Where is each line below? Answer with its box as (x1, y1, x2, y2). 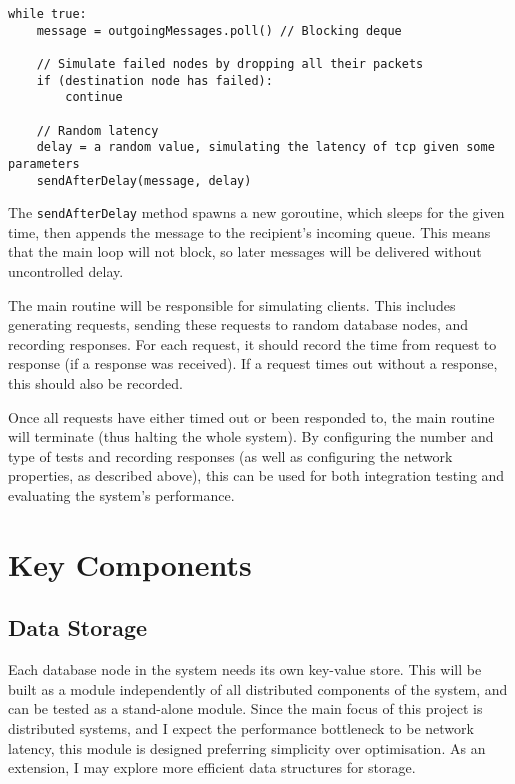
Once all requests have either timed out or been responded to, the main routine (8, 406, 495, 427)
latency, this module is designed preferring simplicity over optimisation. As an (8, 737, 486, 758)
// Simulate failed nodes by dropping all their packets (36, 56, 424, 71)
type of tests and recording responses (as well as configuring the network (8, 445, 453, 466)
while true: (8, 7, 87, 21)
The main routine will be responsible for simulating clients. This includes (8, 294, 456, 315)
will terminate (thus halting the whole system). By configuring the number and (8, 426, 494, 447)
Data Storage (8, 612, 148, 643)
